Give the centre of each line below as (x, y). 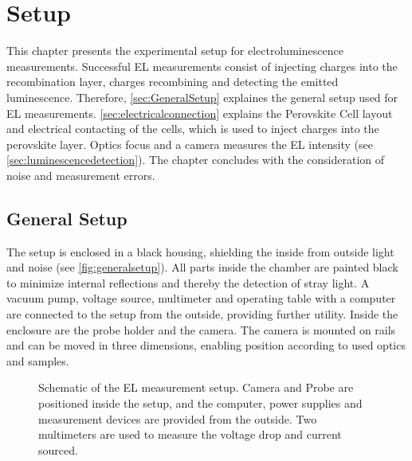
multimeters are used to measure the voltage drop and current (190, 434)
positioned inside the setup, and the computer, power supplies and (200, 403)
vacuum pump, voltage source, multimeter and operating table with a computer (201, 298)
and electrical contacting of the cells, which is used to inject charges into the (193, 129)
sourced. (58, 449)
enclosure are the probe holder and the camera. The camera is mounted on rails (201, 329)
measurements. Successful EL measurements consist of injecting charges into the (202, 66)
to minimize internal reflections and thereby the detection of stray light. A (188, 282)
